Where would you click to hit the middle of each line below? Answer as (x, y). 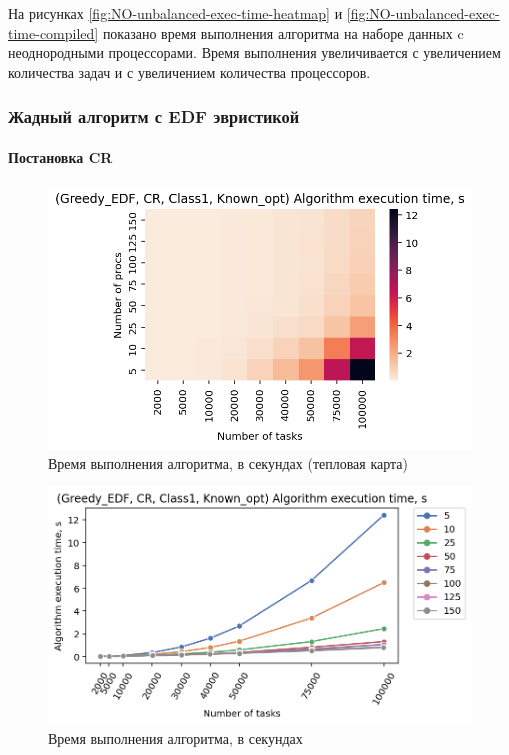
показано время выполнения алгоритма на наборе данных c (283, 32)
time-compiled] (53, 32)
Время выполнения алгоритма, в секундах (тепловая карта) (228, 462)
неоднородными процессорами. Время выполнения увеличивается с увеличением (254, 52)
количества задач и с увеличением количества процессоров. (189, 71)
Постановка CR (60, 156)
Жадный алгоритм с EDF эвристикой (154, 116)
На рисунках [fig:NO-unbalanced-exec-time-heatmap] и (175, 13)
